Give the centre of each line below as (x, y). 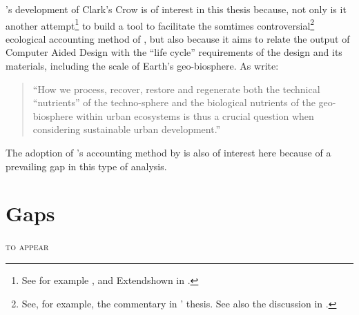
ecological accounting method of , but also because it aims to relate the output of (178, 38)
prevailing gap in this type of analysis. (86, 166)
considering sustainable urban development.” (127, 129)
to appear (27, 246)
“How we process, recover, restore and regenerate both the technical (176, 89)
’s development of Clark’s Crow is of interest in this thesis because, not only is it (176, 9)
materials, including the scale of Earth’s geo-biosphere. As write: (142, 66)
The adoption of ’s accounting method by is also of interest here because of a (168, 152)
